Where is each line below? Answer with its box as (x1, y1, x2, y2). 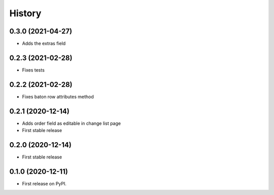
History (9, 8, 42, 19)
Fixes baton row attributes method (22, 93, 94, 100)
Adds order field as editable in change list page (22, 120, 121, 126)
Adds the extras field (22, 41, 66, 47)
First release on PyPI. (22, 180, 67, 186)
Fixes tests (22, 67, 45, 73)
